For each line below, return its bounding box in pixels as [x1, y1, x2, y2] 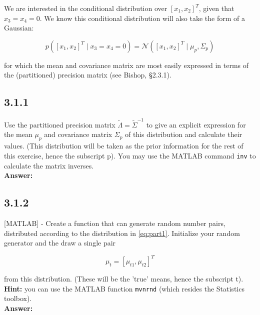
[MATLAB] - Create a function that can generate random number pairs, [4, 217, 225, 228]
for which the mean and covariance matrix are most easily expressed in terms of [4, 59, 249, 70]
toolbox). [4, 293, 32, 303]
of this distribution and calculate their [125, 129, 242, 139]
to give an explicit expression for [146, 119, 246, 129]
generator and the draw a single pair [4, 237, 116, 248]
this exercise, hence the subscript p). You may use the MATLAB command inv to [4, 150, 256, 160]
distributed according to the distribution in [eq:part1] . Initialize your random [4, 227, 240, 238]
